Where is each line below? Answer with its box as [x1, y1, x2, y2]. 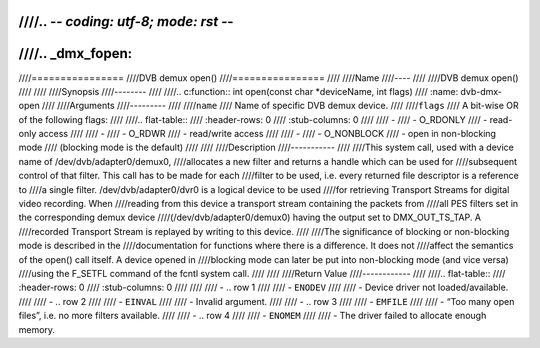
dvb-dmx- [460, 85, 503, 97]
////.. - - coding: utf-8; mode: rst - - [18, 13, 234, 30]
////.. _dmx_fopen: [18, 45, 133, 62]
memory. [18, 323, 55, 335]
